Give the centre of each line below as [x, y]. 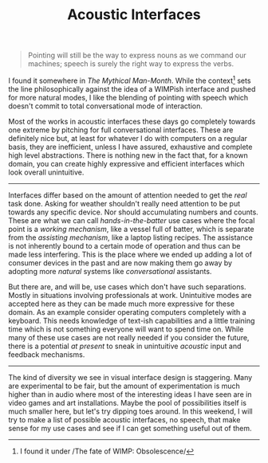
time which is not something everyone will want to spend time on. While [126, 329]
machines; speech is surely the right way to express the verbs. [130, 64]
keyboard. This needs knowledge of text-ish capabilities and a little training [132, 320]
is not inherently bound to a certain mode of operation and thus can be [124, 245]
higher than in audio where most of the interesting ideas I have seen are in [130, 394]
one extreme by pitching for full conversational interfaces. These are [121, 130]
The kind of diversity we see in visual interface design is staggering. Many [130, 377]
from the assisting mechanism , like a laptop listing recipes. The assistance [130, 237]
